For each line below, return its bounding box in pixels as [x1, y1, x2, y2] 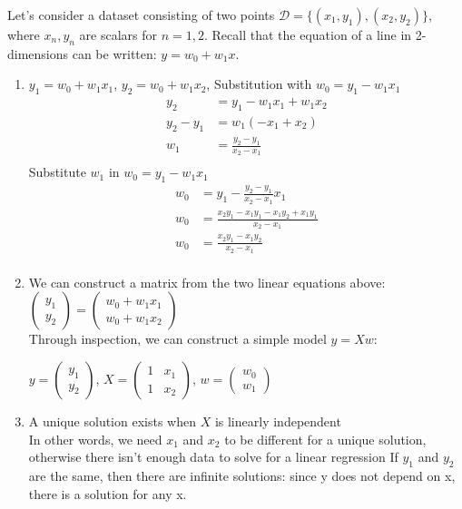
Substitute [28, 162, 86, 181]
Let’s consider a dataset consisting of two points [7, 5, 275, 24]
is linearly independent [214, 412, 341, 431]
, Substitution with [206, 74, 312, 93]
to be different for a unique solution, [224, 429, 427, 448]
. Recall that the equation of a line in [204, 25, 412, 44]
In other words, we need [28, 429, 162, 448]
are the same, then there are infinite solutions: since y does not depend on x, [28, 466, 456, 485]
